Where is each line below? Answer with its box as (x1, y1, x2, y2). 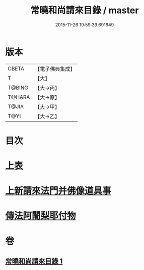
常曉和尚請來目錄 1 (5, 257, 63, 266)
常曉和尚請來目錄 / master (30, 5, 139, 16)
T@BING (8, 84, 29, 91)
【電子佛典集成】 (35, 65, 76, 72)
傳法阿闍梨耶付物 (5, 210, 77, 222)
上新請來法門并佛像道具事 (5, 185, 112, 197)
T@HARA (8, 93, 30, 100)
